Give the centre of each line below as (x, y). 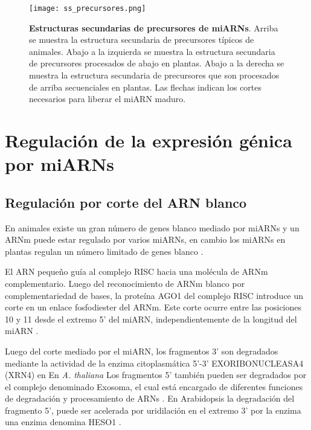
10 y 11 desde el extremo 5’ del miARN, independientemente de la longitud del (151, 319)
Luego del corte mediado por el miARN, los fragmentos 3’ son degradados (142, 351)
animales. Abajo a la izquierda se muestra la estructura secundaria (152, 51)
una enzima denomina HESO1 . (63, 422)
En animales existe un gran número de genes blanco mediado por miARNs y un (152, 227)
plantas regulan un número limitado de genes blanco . (104, 251)
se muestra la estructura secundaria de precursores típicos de (142, 40)
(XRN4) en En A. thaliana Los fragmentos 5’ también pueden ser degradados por (156, 375)
